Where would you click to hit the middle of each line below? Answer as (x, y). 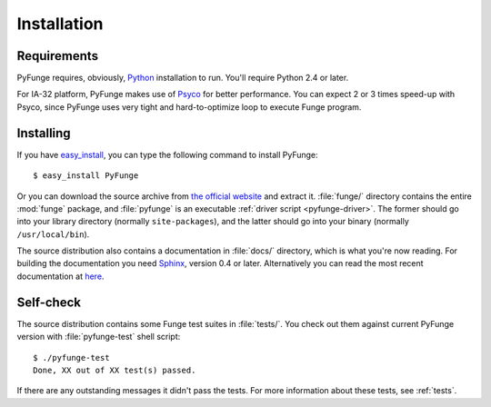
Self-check (49, 302)
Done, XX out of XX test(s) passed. (115, 370)
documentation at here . (60, 276)
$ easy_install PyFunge (86, 176)
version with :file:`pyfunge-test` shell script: (99, 337)
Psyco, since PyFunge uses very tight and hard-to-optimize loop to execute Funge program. (189, 107)
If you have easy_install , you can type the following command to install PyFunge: (167, 154)
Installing (44, 133)
